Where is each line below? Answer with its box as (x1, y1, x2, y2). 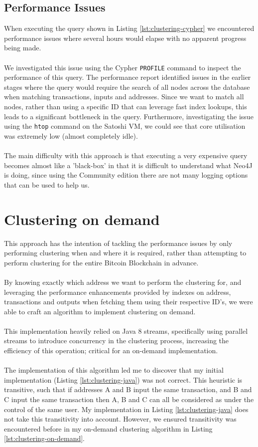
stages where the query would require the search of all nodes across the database (4, 81, 250, 92)
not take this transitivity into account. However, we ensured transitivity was (4, 414, 237, 424)
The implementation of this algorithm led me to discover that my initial (4, 365, 224, 375)
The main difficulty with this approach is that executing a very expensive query (4, 150, 248, 161)
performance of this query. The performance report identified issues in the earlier (4, 72, 251, 82)
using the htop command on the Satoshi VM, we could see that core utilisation (4, 121, 246, 131)
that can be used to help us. (4, 179, 90, 190)
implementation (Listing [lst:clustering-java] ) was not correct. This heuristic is (4, 374, 243, 385)
